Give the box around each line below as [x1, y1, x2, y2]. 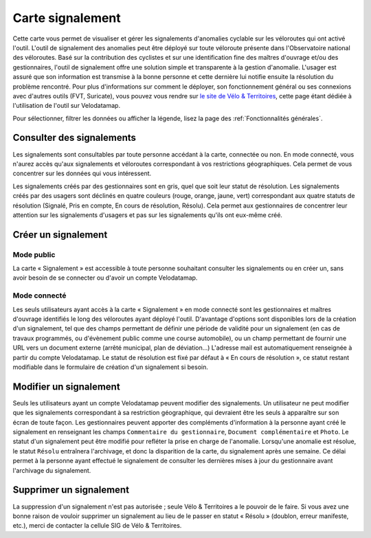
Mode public [12, 249, 56, 259]
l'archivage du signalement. [12, 466, 91, 474]
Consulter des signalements [12, 132, 137, 144]
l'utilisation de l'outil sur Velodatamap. [12, 102, 120, 110]
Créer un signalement [12, 229, 108, 240]
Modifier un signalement [12, 381, 120, 392]
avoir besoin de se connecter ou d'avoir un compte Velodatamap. [12, 273, 198, 282]
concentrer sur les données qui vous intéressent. [12, 169, 152, 178]
